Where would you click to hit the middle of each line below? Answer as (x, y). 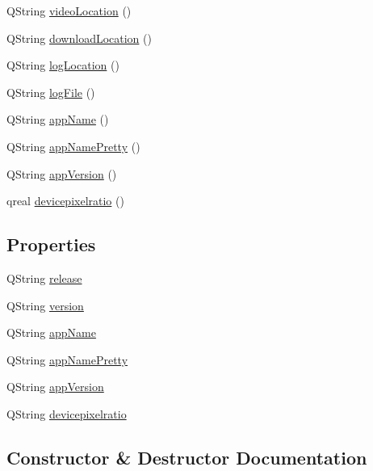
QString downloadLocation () (79, 38)
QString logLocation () (63, 65)
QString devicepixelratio (67, 413)
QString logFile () (51, 92)
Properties (51, 244)
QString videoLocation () (69, 11)
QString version (45, 305)
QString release (44, 278)
